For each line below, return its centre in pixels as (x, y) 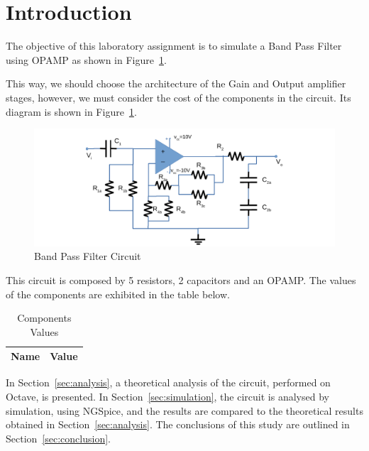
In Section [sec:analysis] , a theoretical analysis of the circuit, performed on (168, 382)
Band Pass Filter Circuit (88, 256)
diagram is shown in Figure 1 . (71, 111)
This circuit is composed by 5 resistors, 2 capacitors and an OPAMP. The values (181, 279)
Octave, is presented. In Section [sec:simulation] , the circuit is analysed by (167, 396)
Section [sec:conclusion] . (58, 438)
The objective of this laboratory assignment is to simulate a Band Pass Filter (174, 46)
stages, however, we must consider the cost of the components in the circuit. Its (178, 97)
